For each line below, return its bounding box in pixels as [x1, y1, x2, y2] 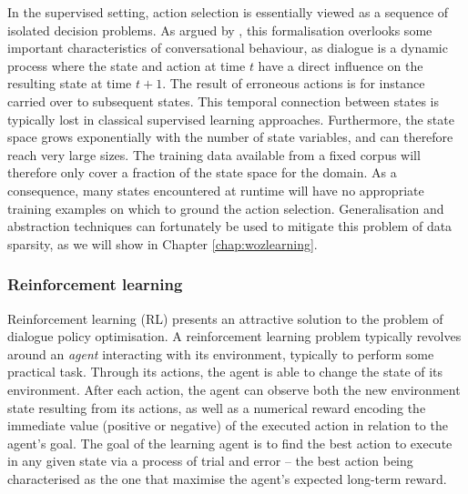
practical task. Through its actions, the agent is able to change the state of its [7, 362, 443, 381]
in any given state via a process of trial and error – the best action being [7, 451, 413, 470]
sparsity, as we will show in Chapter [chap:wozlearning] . [7, 234, 318, 253]
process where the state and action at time [7, 55, 246, 75]
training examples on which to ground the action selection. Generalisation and [7, 198, 444, 217]
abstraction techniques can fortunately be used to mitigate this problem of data [7, 217, 453, 236]
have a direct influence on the [258, 55, 423, 75]
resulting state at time [7, 74, 132, 93]
